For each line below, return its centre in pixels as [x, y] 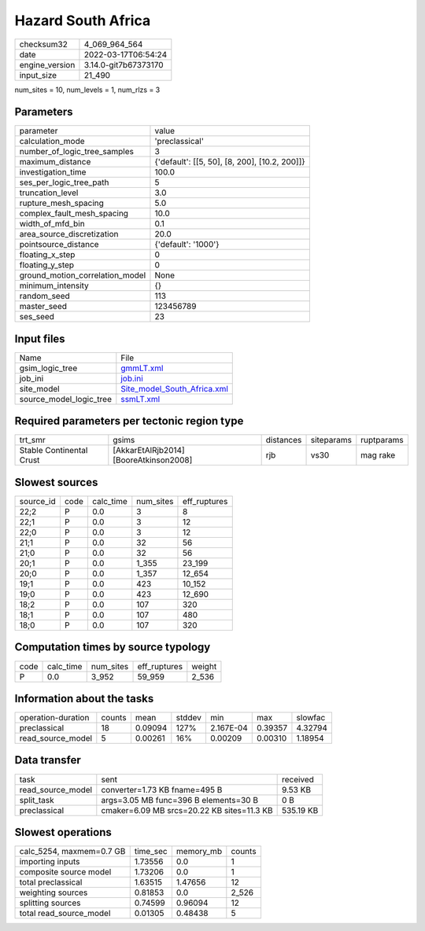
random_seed [44, 296]
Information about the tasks [84, 699]
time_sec [151, 852]
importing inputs [50, 862]
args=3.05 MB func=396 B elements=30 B [180, 800]
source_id [37, 501]
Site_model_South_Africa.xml [174, 388]
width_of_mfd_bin [52, 224]
